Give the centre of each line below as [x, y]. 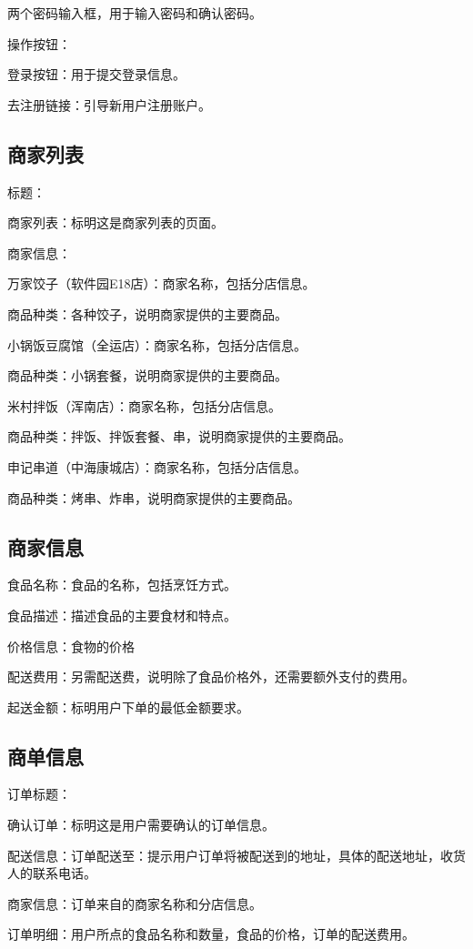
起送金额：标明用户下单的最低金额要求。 [128, 707]
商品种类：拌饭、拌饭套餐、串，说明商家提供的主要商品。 [179, 436]
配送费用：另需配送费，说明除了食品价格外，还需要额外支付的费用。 [211, 676]
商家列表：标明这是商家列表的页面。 [116, 222]
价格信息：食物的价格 [71, 646]
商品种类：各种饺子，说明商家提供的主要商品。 [147, 313]
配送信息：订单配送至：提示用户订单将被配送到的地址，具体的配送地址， [224, 855]
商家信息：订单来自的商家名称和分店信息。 [135, 903]
